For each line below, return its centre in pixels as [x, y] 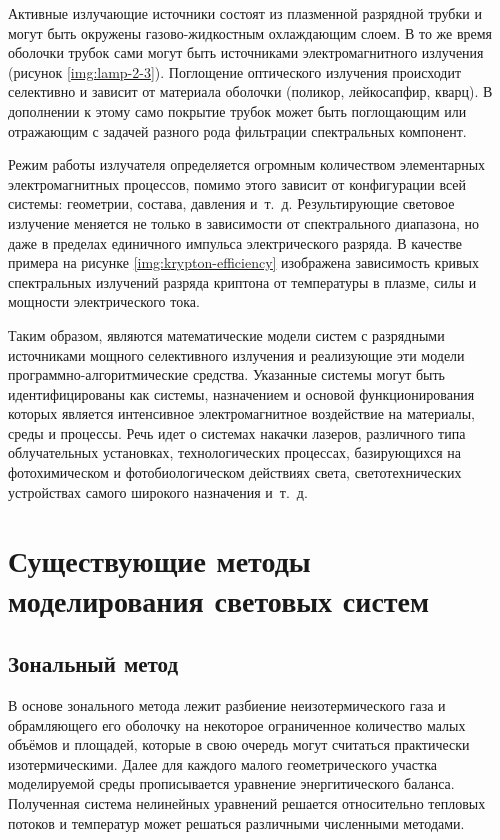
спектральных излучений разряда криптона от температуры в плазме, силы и [242, 281]
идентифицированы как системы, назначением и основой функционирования [241, 393]
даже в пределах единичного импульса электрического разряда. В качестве [235, 242]
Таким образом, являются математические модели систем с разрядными [226, 334]
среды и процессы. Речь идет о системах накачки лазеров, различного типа [237, 432]
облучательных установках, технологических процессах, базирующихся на [234, 452]
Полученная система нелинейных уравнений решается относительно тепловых [247, 802]
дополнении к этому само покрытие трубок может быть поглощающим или [237, 110]
